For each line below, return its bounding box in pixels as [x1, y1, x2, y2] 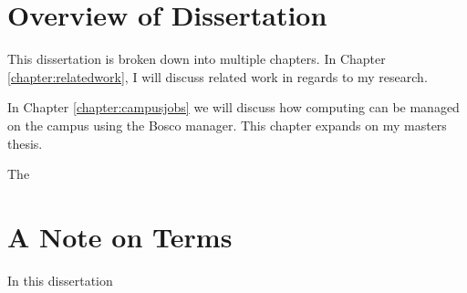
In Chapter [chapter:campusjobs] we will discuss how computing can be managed [7, 98, 460, 117]
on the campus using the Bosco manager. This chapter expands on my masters [7, 115, 447, 134]
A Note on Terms [7, 217, 233, 255]
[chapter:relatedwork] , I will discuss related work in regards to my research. [7, 67, 428, 86]
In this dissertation [7, 270, 113, 289]
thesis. [7, 133, 43, 152]
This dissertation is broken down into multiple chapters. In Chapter [7, 49, 386, 68]
